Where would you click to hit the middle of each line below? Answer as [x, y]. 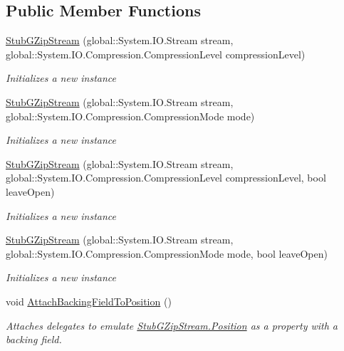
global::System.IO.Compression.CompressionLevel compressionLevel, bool [166, 178]
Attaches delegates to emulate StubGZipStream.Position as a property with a [172, 325]
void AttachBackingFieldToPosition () [89, 301]
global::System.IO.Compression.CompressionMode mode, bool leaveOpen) [167, 253]
